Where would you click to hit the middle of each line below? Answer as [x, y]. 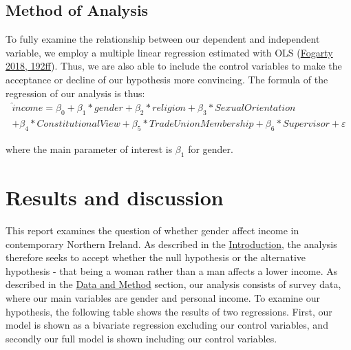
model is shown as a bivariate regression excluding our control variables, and [167, 325]
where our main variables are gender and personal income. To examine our [163, 297]
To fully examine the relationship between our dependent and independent [163, 39]
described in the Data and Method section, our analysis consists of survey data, [173, 284]
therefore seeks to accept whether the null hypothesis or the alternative [156, 257]
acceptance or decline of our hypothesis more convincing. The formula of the [167, 79]
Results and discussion [115, 197]
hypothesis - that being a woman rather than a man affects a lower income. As [172, 270]
